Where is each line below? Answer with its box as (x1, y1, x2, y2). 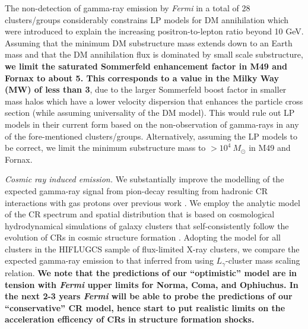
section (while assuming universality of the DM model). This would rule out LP (5, 106, 295, 119)
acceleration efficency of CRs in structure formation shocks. (5, 313, 255, 325)
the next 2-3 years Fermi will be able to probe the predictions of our (5, 290, 293, 302)
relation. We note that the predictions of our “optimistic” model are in (5, 266, 297, 279)
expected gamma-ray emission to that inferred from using (5, 254, 214, 267)
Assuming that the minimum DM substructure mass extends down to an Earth (5, 36, 293, 49)
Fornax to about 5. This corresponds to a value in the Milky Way (5, 71, 279, 84)
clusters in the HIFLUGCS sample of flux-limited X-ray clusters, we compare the (5, 242, 300, 255)
